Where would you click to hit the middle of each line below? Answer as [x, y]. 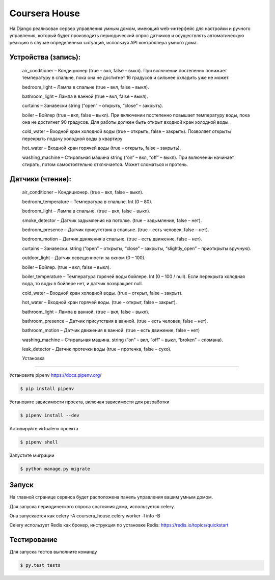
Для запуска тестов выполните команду [53, 552]
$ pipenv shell [39, 442]
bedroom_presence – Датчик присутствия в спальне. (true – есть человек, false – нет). [116, 230]
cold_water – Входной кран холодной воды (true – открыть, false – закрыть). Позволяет [117, 131]
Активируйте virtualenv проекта [44, 428]
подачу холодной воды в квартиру [85, 139]
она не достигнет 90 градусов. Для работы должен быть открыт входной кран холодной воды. [126, 122]
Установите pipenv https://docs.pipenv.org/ [56, 375]
